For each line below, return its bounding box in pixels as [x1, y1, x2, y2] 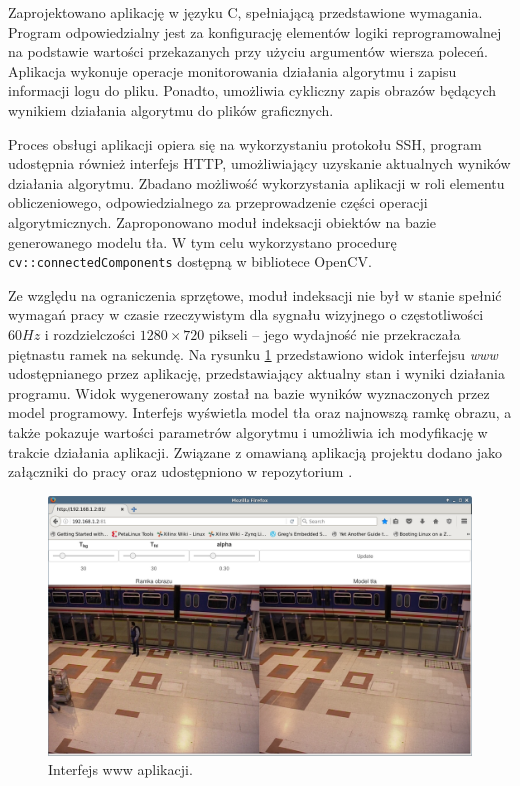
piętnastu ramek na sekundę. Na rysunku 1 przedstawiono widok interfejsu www [8, 343, 498, 364]
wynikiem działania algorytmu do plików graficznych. [8, 99, 334, 120]
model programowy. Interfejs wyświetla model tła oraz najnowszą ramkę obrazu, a [8, 402, 512, 423]
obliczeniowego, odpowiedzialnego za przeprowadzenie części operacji [8, 192, 428, 213]
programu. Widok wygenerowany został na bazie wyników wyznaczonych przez [8, 382, 490, 403]
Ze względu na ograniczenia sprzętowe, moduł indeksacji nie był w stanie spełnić [8, 284, 502, 305]
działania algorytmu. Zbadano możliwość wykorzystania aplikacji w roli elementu [8, 172, 505, 193]
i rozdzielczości [44, 323, 136, 344]
